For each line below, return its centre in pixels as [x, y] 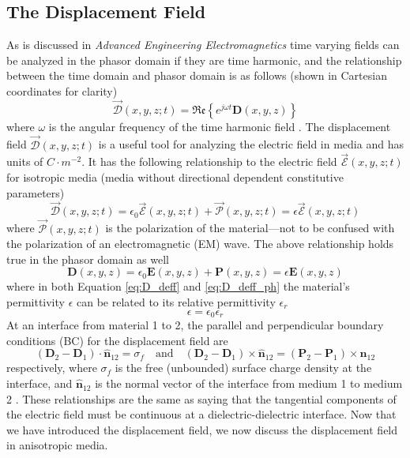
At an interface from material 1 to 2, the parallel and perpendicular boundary [195, 325]
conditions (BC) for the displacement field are [117, 340]
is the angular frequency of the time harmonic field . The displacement [220, 126]
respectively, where [52, 368]
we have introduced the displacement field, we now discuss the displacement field [202, 429]
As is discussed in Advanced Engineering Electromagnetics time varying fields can [203, 45]
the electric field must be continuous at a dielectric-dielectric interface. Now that [201, 414]
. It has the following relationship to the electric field [209, 161]
